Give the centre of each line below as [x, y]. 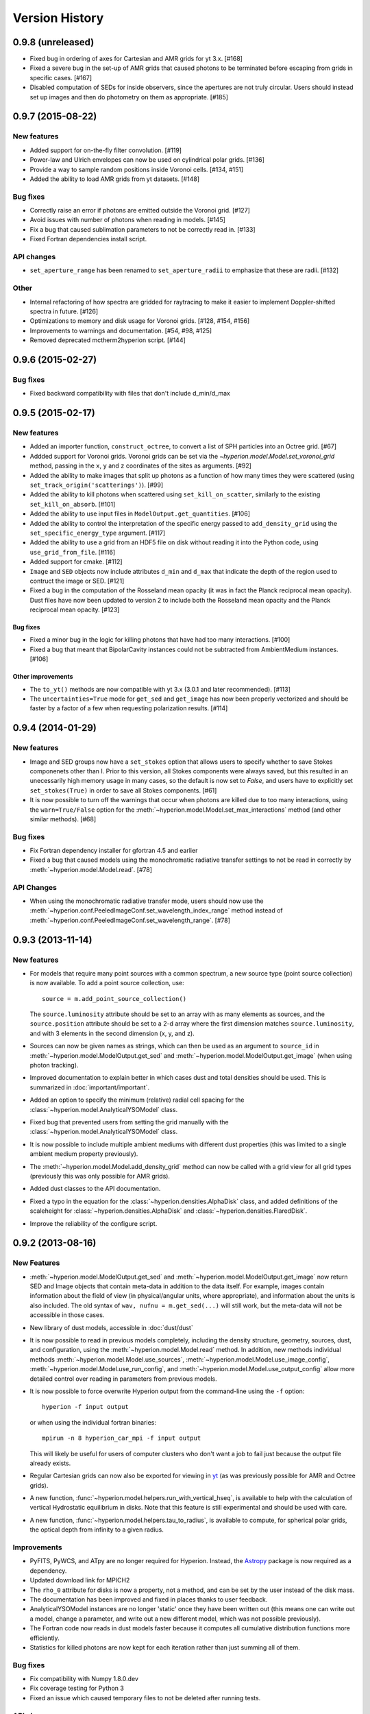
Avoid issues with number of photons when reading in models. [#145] [128, 220]
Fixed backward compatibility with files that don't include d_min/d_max [130, 394]
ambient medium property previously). [84, 1154]
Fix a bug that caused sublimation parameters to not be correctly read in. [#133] [143, 229]
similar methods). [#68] [63, 819]
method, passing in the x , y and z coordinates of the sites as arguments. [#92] [140, 466]
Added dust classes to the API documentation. [95, 1189]
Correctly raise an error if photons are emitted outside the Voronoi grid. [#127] [140, 210]
